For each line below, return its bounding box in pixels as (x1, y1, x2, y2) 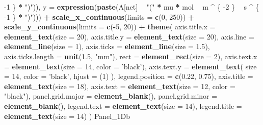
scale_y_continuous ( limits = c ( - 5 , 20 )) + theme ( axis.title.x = (4, 21, 216, 32)
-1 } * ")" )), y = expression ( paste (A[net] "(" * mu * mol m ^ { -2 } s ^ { (4, 2, 259, 12)
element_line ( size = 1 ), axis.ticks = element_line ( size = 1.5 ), (4, 41, 210, 52)
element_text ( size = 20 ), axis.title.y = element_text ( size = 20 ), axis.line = (4, 31, 254, 41)
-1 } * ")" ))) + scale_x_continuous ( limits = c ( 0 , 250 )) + (4, 11, 195, 22)
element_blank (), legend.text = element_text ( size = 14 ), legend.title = (4, 100, 242, 111)
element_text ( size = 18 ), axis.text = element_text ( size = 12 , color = (4, 80, 235, 91)
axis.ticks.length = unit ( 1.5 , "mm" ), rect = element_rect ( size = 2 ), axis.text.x (4, 51, 257, 61)
